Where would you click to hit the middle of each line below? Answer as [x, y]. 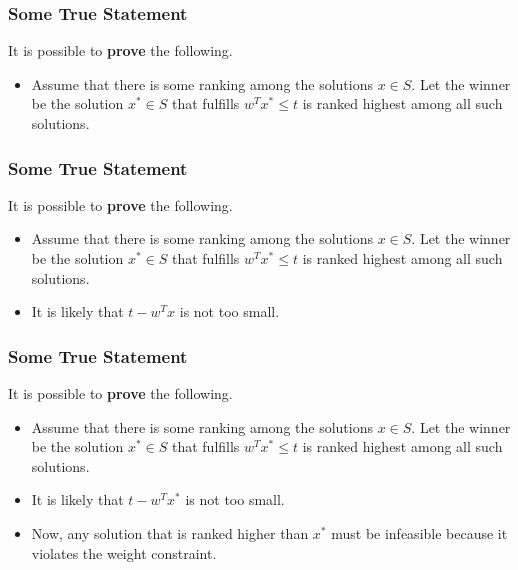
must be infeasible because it [419, 532]
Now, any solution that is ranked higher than [170, 532]
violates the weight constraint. [124, 552]
